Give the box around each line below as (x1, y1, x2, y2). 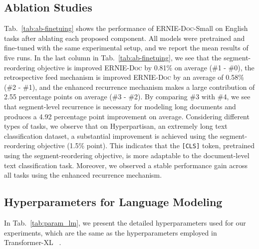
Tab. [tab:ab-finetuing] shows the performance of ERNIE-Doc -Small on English (4, 23, 248, 33)
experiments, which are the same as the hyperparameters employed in (4, 227, 217, 238)
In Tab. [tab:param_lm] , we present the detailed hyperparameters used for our (4, 217, 246, 228)
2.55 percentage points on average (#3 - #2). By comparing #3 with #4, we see (4, 91, 251, 102)
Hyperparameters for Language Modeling (4, 194, 223, 210)
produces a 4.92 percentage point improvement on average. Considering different (4, 111, 250, 121)
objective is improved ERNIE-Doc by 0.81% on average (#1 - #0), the (37, 62, 255, 72)
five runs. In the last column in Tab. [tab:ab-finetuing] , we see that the (4, 52, 222, 62)
